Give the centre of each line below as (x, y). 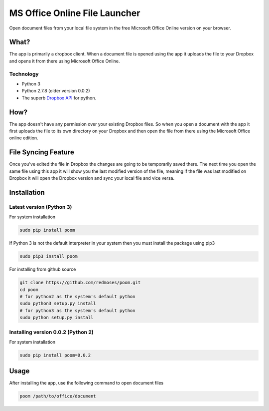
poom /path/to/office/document (58, 396)
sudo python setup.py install (57, 318)
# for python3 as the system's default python (77, 310)
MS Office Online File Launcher (75, 13)
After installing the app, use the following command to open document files (86, 383)
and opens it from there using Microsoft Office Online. (65, 61)
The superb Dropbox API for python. (59, 98)
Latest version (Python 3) (41, 207)
